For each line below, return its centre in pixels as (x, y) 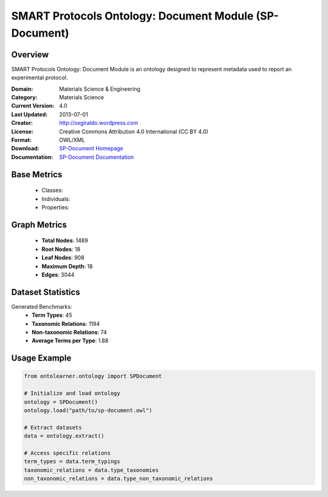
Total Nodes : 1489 (65, 241)
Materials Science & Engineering (100, 89)
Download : (25, 149)
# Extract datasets (53, 427)
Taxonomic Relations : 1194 (66, 323)
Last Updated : (29, 114)
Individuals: (56, 199)
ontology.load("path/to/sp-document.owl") (88, 410)
